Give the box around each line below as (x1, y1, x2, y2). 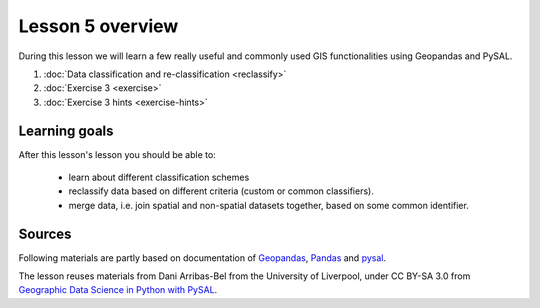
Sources (18, 225, 72, 242)
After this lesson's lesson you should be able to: (18, 148, 217, 160)
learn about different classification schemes (68, 171, 250, 184)
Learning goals (18, 122, 114, 139)
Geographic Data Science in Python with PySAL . (18, 284, 218, 296)
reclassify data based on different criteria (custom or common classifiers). (68, 185, 374, 197)
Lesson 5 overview (18, 15, 179, 37)
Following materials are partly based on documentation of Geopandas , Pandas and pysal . (18, 251, 387, 264)
